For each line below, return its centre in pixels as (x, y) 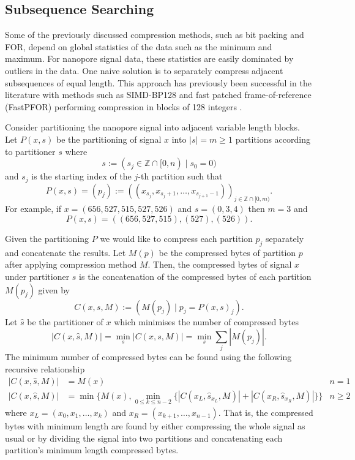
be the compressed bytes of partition (227, 252)
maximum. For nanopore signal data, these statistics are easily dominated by (149, 58)
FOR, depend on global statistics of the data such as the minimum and (139, 46)
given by (54, 289)
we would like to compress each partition (176, 238)
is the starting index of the (81, 176)
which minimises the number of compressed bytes (207, 321)
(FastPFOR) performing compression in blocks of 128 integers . (124, 106)
